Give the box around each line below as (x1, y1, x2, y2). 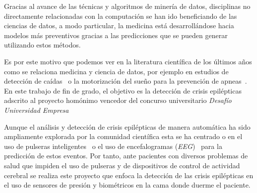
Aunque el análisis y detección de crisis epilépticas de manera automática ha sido (4, 121, 251, 132)
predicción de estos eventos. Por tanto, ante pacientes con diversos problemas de (4, 150, 248, 161)
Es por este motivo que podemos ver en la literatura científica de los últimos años (4, 56, 252, 66)
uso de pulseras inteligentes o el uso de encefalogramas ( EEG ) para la (4, 141, 222, 151)
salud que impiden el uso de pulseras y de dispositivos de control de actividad (4, 160, 240, 170)
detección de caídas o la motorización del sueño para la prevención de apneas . (4, 76, 247, 86)
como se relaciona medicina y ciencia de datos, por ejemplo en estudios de (4, 66, 229, 76)
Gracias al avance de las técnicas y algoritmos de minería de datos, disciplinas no (4, 1, 251, 11)
